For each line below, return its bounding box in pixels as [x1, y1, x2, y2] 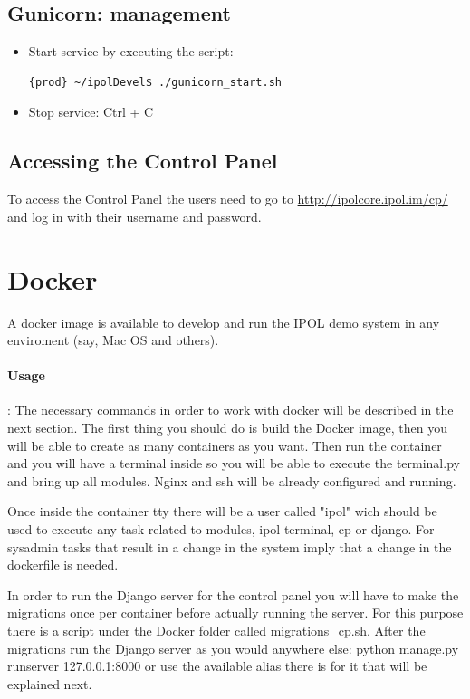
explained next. [7, 674, 92, 693]
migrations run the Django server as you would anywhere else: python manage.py [7, 638, 459, 657]
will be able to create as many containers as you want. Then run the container [7, 436, 442, 455]
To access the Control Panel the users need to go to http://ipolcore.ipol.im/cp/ [7, 189, 448, 208]
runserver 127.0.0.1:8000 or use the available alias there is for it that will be [7, 656, 427, 675]
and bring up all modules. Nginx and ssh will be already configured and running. [7, 471, 456, 490]
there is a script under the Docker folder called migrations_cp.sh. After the [7, 621, 426, 640]
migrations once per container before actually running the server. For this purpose [7, 603, 464, 622]
